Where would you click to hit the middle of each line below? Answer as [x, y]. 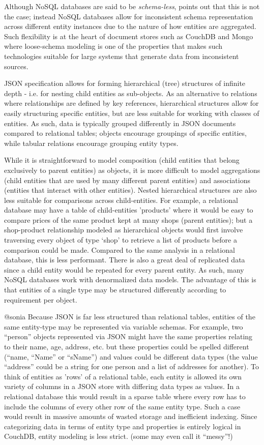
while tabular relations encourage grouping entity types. [91, 143]
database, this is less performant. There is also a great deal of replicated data [125, 260]
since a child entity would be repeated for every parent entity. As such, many [124, 269]
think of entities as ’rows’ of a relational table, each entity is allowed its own [123, 376]
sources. [16, 66]
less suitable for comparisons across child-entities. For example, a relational [121, 200]
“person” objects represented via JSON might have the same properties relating [128, 336]
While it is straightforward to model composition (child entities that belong [122, 160]
